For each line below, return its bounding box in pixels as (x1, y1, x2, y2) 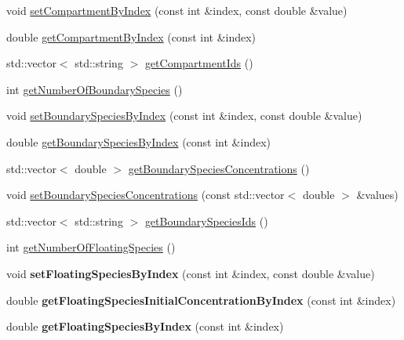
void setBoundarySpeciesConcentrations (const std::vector (6, 186, 285, 203)
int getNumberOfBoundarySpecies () (6, 81, 183, 97)
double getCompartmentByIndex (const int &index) (6, 28, 257, 45)
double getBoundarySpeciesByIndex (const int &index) (6, 133, 271, 150)
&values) (356, 186, 399, 203)
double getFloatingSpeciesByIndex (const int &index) (6, 318, 284, 335)
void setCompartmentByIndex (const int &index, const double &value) (6, 2, 348, 18)
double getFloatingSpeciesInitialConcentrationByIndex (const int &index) (6, 291, 396, 308)
